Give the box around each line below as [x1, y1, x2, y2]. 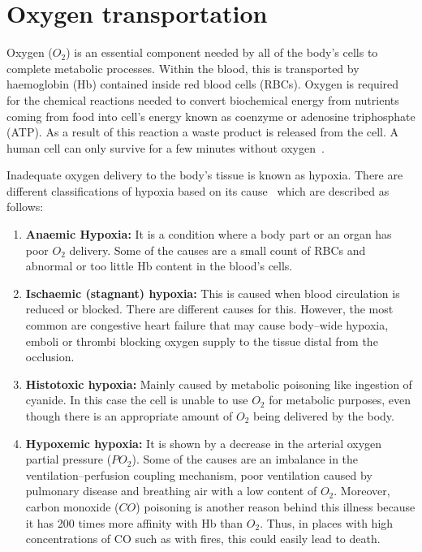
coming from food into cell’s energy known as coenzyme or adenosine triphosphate [6, 107, 416, 124]
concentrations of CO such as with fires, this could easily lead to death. [25, 530, 381, 547]
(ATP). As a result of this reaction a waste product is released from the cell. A [6, 123, 399, 140]
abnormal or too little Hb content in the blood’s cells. [25, 257, 293, 274]
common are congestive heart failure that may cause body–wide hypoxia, [25, 317, 389, 334]
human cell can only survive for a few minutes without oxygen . [6, 139, 325, 156]
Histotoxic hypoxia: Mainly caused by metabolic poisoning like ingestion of [25, 375, 412, 392]
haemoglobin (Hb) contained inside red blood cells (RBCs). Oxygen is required [6, 75, 399, 93]
